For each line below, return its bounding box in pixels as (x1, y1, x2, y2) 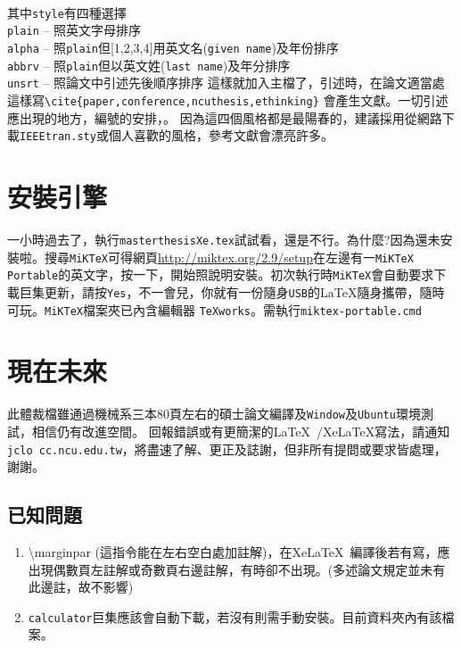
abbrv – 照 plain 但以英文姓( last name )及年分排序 (7, 55, 291, 74)
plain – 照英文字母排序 (7, 21, 142, 39)
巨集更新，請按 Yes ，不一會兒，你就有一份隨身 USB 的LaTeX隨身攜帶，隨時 (19, 282, 445, 301)
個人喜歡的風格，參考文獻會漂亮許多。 (108, 126, 333, 145)
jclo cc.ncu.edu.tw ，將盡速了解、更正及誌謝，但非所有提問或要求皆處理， (7, 439, 447, 458)
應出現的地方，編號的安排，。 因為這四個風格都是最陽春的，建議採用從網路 (7, 108, 442, 127)
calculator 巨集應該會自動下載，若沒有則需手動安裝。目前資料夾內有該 (28, 607, 442, 626)
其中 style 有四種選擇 (7, 3, 127, 21)
